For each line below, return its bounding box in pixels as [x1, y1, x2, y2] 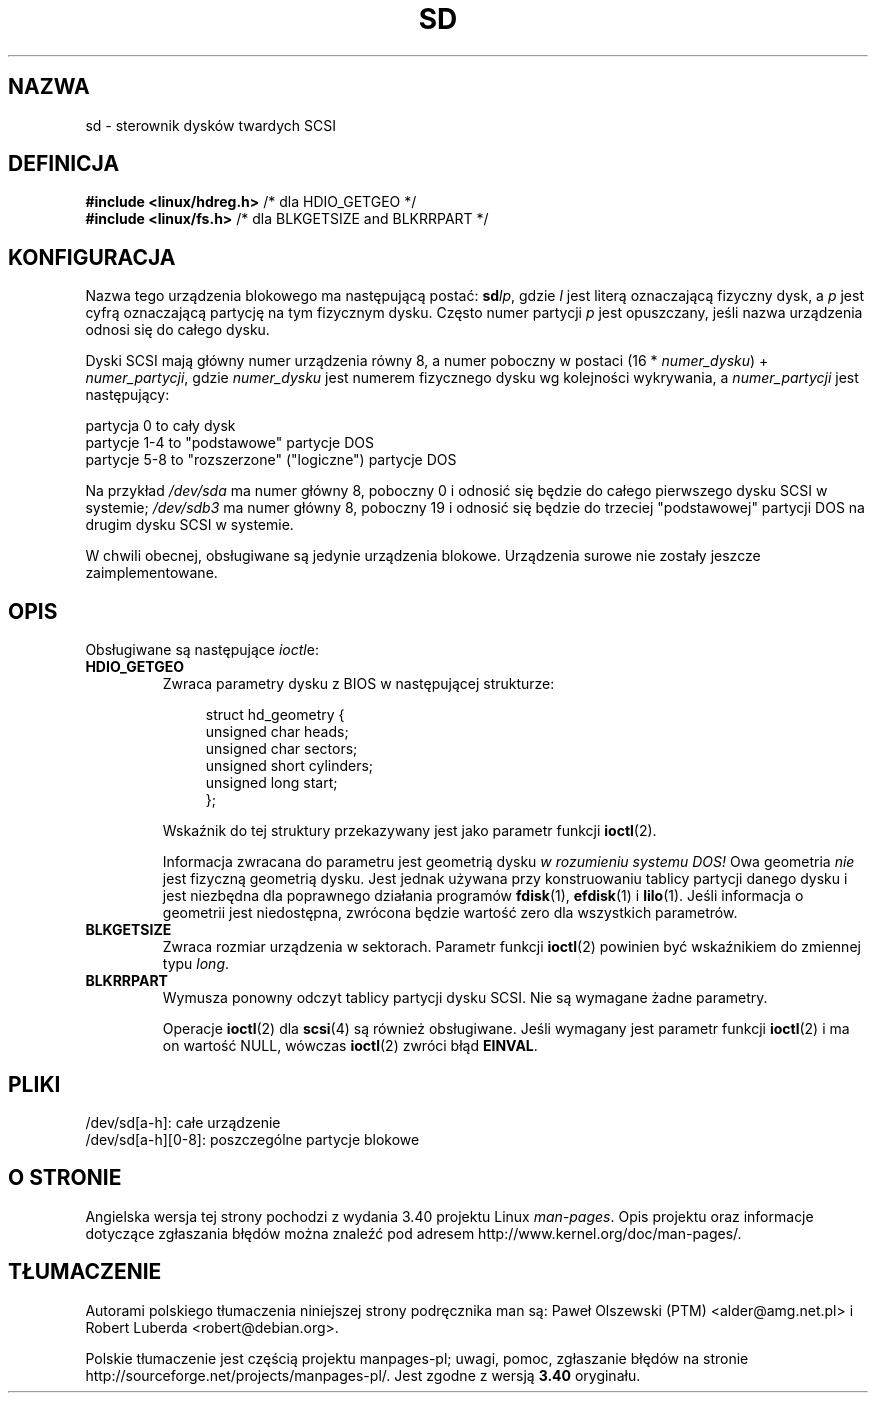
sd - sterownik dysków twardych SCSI [85, 116, 336, 134]
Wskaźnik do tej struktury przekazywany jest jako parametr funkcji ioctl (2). [162, 822, 657, 840]
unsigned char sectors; [205, 740, 358, 758]
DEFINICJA [8, 151, 120, 177]
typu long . [162, 955, 230, 973]
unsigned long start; [205, 774, 338, 792]
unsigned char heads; [205, 723, 349, 741]
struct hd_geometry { [205, 706, 345, 724]
